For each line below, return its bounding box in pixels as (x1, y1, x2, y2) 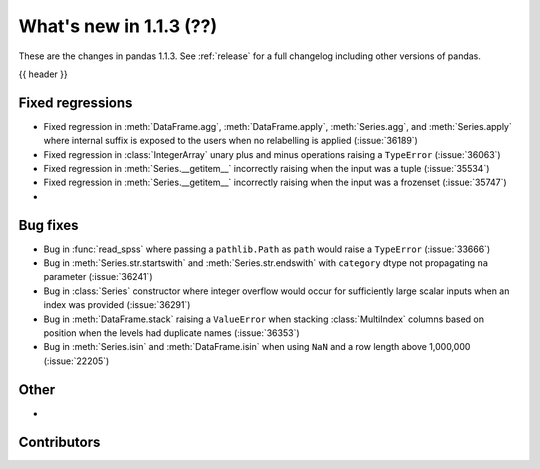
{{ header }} (18, 68, 69, 80)
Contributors (18, 433, 101, 450)
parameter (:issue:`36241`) (43, 271, 153, 283)
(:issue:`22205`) (43, 355, 110, 367)
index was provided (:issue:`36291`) (43, 299, 191, 311)
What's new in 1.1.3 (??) (18, 15, 218, 37)
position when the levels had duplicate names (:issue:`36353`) (43, 327, 300, 339)
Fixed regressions (18, 94, 133, 111)
